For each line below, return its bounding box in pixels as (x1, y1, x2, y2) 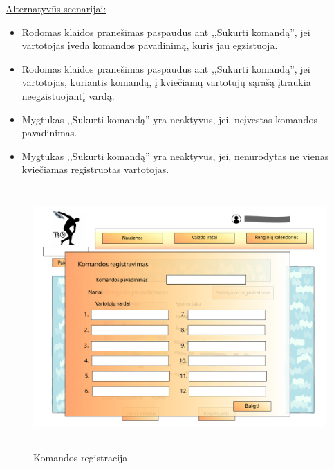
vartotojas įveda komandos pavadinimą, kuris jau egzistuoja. (21, 38, 278, 53)
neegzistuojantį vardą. (21, 88, 115, 103)
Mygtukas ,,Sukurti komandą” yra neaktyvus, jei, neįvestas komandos (21, 112, 317, 126)
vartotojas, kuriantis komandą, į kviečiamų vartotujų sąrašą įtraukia (21, 75, 311, 89)
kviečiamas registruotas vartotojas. (21, 162, 169, 177)
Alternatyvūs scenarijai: (6, 1, 106, 15)
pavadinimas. (21, 125, 77, 140)
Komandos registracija (33, 450, 128, 465)
